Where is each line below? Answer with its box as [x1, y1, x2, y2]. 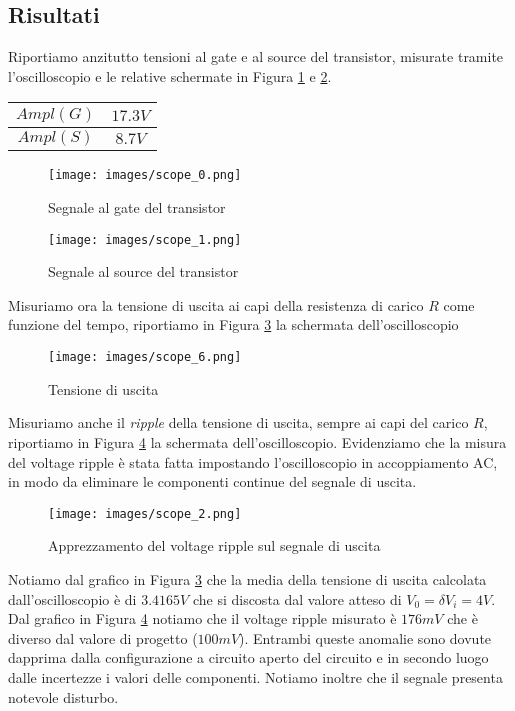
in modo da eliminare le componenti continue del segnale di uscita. [8, 471, 417, 492]
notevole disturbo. [8, 686, 119, 707]
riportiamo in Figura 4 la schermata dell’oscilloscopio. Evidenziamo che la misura [8, 431, 507, 452]
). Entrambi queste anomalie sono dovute [239, 627, 492, 648]
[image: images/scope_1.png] [48, 232, 242, 247]
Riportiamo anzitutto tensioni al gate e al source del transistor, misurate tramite [8, 46, 504, 67]
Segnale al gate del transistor [48, 197, 226, 218]
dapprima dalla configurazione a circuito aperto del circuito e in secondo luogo [8, 647, 489, 668]
